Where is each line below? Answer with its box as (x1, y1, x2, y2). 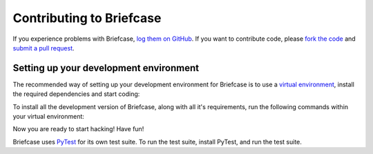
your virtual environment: (12, 113, 84, 121)
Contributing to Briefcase (12, 10, 162, 26)
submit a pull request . (12, 44, 75, 52)
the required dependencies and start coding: (12, 90, 140, 98)
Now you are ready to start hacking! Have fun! (12, 125, 144, 133)
